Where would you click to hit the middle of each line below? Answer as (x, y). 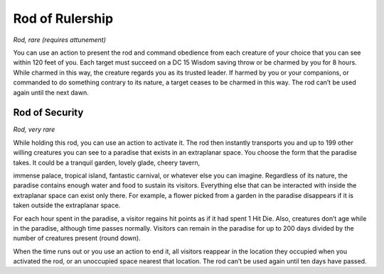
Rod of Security (48, 113)
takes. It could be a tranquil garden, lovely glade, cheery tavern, (107, 163)
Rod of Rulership (63, 18)
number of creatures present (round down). (77, 239)
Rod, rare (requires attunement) (60, 40)
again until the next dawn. (51, 92)
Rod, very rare (34, 130)
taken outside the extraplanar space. (67, 205)
